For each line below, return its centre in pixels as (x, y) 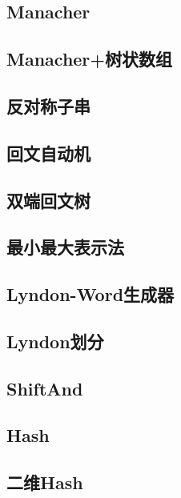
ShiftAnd (45, 388)
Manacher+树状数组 (90, 59)
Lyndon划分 (55, 341)
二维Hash (45, 482)
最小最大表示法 (65, 247)
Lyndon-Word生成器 (90, 294)
